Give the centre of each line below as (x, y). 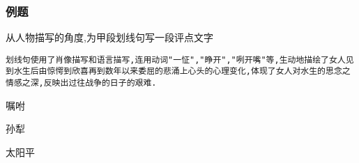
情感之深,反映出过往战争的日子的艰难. (81, 83)
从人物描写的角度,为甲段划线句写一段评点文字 (109, 37)
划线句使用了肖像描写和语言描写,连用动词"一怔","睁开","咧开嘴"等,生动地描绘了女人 (176, 60)
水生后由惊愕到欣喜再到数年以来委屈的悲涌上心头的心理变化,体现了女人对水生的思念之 (182, 71)
